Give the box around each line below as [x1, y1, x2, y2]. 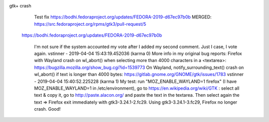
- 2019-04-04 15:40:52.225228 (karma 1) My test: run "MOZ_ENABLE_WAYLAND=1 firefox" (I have [34, 78, 237, 84]
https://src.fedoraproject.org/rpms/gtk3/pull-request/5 [34, 21, 146, 27]
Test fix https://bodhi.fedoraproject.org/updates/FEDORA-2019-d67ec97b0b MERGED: [34, 14, 212, 20]
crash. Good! [34, 106, 61, 112]
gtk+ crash [9, 3, 32, 8]
